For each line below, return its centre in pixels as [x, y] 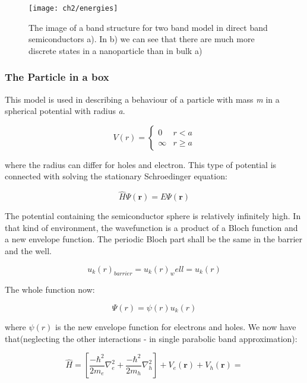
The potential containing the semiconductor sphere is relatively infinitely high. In [153, 216]
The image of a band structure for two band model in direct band [148, 27]
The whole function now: [50, 289]
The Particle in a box [57, 77]
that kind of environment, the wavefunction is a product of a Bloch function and [151, 227]
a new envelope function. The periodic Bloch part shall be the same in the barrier [154, 239]
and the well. [28, 251]
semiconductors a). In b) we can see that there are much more [142, 39]
